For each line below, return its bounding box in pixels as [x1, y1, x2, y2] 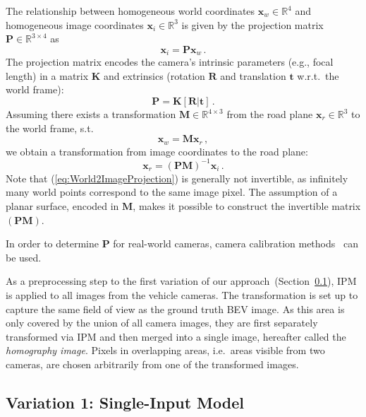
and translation [220, 68, 286, 83]
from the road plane [226, 107, 313, 122]
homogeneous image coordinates [6, 17, 144, 32]
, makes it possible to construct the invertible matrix [133, 198, 361, 213]
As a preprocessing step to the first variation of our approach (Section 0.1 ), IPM [6, 274, 357, 288]
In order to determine [6, 236, 99, 251]
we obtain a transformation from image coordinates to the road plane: [6, 143, 308, 158]
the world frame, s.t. [6, 120, 94, 135]
